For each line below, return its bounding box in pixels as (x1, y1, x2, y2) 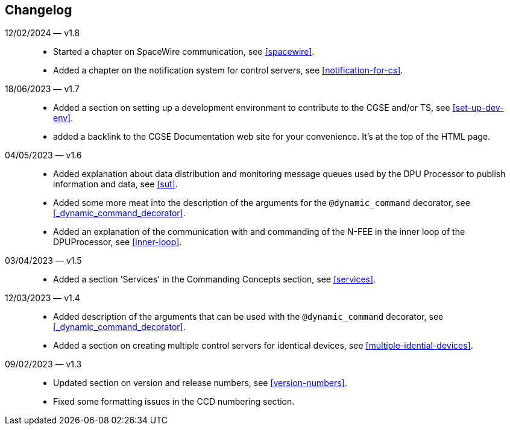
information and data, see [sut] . (53, 179, 178, 190)
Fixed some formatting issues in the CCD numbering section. (53, 396, 295, 407)
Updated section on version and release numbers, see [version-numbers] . (53, 378, 347, 388)
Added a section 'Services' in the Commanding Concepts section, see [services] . (53, 274, 376, 285)
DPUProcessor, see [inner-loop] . (53, 237, 182, 248)
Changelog (5, 2, 72, 17)
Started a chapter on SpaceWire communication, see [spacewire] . (53, 46, 315, 57)
